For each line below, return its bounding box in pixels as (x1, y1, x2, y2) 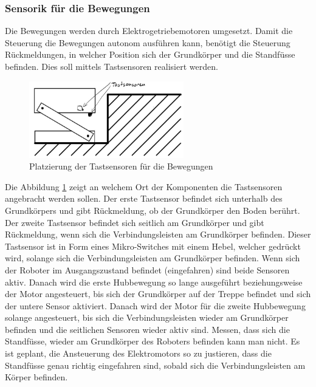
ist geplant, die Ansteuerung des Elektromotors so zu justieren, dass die (5, 347, 272, 360)
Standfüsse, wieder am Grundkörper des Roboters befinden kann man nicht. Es (5, 335, 300, 348)
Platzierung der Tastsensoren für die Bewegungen (29, 160, 213, 173)
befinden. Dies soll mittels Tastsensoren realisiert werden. (5, 60, 218, 72)
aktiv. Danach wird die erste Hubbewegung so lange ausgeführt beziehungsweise (5, 275, 303, 288)
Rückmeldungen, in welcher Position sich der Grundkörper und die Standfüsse (5, 48, 295, 61)
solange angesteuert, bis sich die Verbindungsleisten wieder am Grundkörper (5, 311, 289, 324)
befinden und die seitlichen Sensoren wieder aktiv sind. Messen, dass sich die (5, 323, 290, 335)
